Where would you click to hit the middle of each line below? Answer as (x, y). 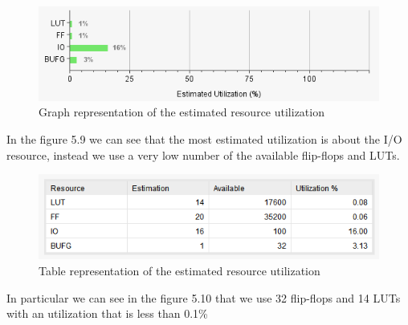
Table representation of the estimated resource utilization (180, 270)
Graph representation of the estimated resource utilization (182, 112)
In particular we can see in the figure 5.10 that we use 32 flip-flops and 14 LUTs (204, 297)
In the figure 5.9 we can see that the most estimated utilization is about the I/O (204, 138)
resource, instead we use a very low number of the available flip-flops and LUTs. (203, 154)
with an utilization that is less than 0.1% (107, 313)
